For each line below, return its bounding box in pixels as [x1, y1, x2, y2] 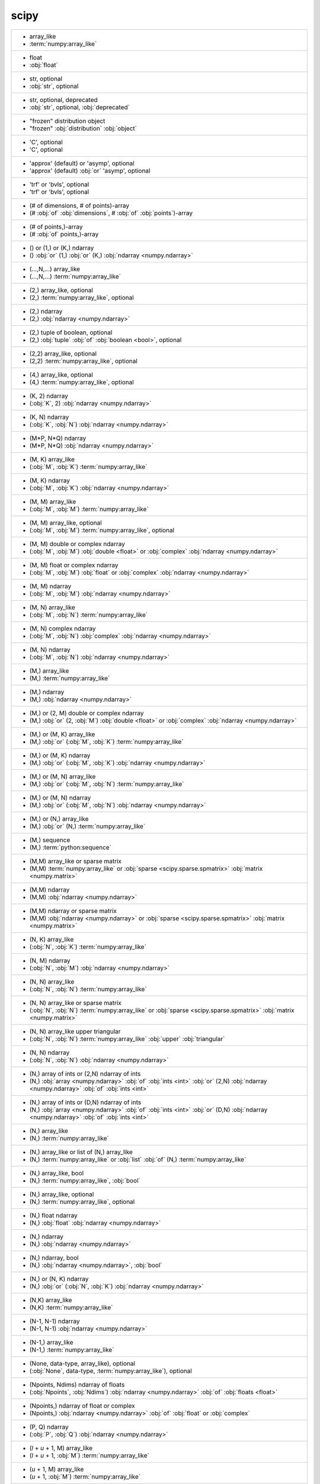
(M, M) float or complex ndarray [29, 561, 119, 569]
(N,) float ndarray [29, 1211, 78, 1219]
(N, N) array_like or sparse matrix [29, 998, 121, 1007]
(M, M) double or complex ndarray [29, 540, 126, 548]
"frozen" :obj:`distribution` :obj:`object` [29, 124, 137, 132]
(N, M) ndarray [29, 956, 71, 965]
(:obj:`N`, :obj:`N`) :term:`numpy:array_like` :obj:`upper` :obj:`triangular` [29, 1035, 225, 1043]
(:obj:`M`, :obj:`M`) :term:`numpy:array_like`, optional [29, 526, 175, 534]
